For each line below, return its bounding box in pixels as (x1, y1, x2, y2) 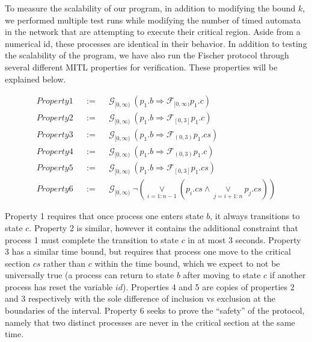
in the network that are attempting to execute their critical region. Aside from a (5, 25, 301, 38)
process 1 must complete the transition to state (5, 233, 179, 246)
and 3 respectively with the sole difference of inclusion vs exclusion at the (5, 292, 275, 305)
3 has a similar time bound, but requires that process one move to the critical (5, 245, 291, 258)
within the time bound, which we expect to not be (94, 256, 280, 269)
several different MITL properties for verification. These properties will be (5, 60, 278, 73)
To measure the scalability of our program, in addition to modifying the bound (5, 2, 296, 14)
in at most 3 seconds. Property (188, 233, 301, 246)
